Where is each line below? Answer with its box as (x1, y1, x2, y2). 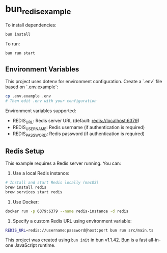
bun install (5, 32, 31, 37)
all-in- (148, 237, 161, 243)
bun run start (5, 50, 36, 56)
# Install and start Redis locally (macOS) (5, 180, 99, 185)
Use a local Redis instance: (12, 170, 70, 176)
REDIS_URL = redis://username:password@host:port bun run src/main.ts (5, 227, 154, 233)
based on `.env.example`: (5, 84, 59, 90)
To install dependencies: (5, 21, 57, 28)
